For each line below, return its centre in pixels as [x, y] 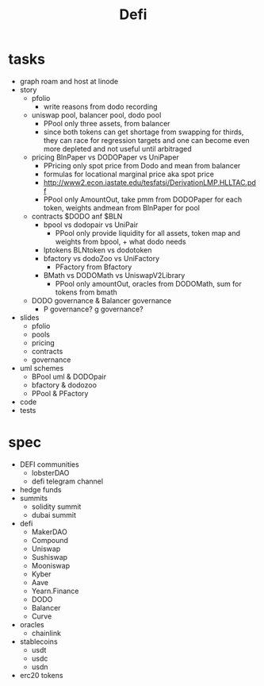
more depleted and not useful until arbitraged [117, 148]
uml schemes [42, 368]
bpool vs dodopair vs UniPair [91, 225]
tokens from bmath [86, 292]
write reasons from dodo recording [100, 106]
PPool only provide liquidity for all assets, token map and [147, 233]
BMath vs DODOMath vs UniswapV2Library [114, 275]
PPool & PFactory [60, 393]
